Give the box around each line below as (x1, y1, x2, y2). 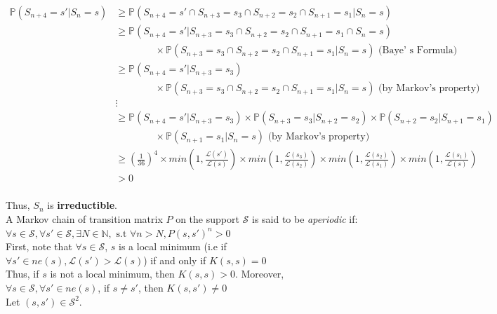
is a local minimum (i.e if (119, 239, 227, 254)
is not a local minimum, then (50, 266, 175, 281)
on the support (175, 211, 239, 226)
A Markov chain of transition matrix (6, 211, 163, 226)
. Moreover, (234, 266, 284, 281)
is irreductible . (47, 198, 117, 212)
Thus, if (6, 266, 39, 281)
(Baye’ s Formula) (378, 46, 458, 56)
